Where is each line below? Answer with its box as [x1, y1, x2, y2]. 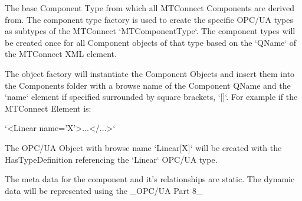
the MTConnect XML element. [5, 48, 117, 60]
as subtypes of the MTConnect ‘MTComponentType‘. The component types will [5, 25, 296, 37]
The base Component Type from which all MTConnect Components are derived [5, 2, 295, 14]
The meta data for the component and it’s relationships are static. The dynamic [5, 173, 295, 185]
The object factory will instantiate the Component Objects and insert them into [5, 67, 295, 79]
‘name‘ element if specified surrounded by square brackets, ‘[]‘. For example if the [5, 91, 298, 103]
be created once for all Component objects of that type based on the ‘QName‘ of [5, 36, 297, 48]
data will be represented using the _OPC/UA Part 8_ [5, 184, 203, 196]
